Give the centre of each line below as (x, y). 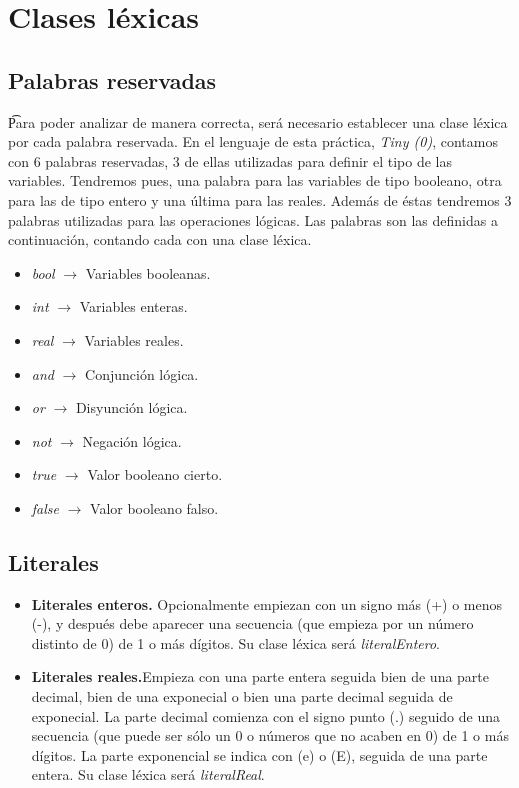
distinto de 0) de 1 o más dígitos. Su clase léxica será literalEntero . (235, 642)
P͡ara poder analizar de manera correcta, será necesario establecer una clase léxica (258, 121)
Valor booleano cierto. (155, 474)
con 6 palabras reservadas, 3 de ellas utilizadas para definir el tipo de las (230, 160)
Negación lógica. (132, 440)
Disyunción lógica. (131, 407)
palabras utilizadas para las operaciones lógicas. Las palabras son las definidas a (253, 219)
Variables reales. (134, 339)
